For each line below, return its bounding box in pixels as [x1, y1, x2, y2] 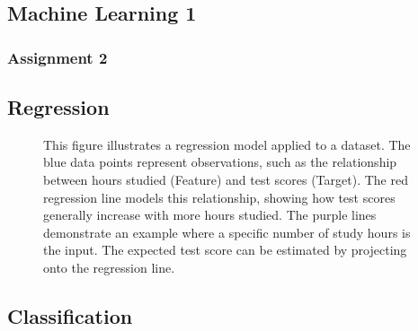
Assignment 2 [7, 46, 108, 68]
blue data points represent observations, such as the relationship [43, 152, 397, 171]
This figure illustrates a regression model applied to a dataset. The [43, 135, 411, 153]
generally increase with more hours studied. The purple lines [43, 205, 377, 224]
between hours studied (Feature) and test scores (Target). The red [43, 170, 408, 189]
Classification [7, 301, 133, 329]
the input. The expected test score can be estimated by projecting [43, 240, 407, 259]
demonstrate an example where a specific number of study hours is [43, 222, 411, 241]
